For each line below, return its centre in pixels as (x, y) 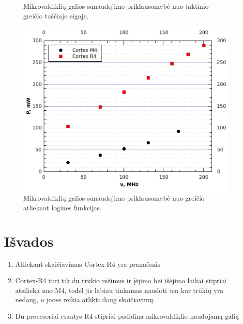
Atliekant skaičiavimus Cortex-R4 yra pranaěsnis (88, 264)
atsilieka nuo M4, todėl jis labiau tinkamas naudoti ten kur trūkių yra (119, 290)
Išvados (29, 241)
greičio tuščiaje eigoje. (56, 15)
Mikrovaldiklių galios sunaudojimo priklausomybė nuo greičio (114, 198)
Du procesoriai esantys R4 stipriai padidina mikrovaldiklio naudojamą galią (127, 315)
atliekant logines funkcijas (62, 207)
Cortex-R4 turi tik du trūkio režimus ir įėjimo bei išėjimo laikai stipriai (121, 281)
